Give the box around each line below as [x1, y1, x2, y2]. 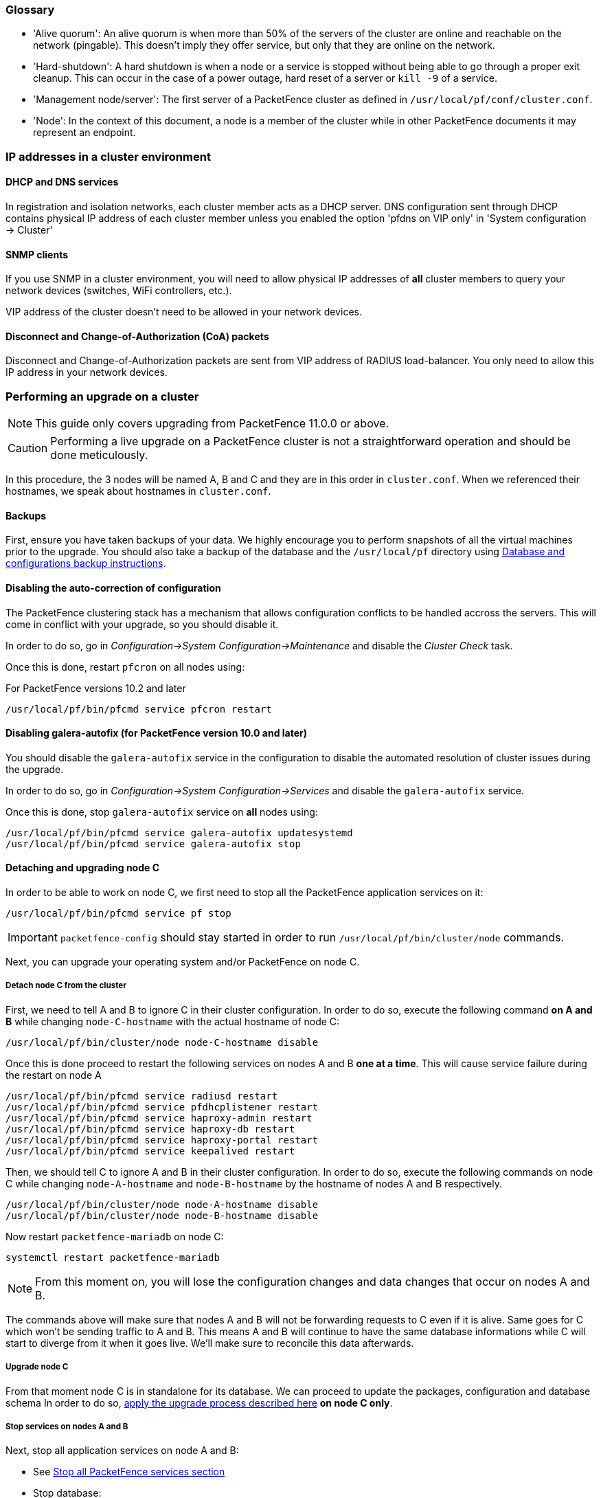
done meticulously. [50, 448, 148, 462]
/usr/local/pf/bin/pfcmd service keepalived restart [5, 1145, 295, 1156]
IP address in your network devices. [5, 366, 168, 379]
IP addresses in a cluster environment [5, 149, 211, 164]
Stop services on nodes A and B [5, 1421, 128, 1431]
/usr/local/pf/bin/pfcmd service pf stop [5, 908, 231, 919]
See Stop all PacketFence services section [33, 1466, 225, 1478]
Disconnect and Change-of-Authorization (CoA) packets [5, 330, 269, 342]
